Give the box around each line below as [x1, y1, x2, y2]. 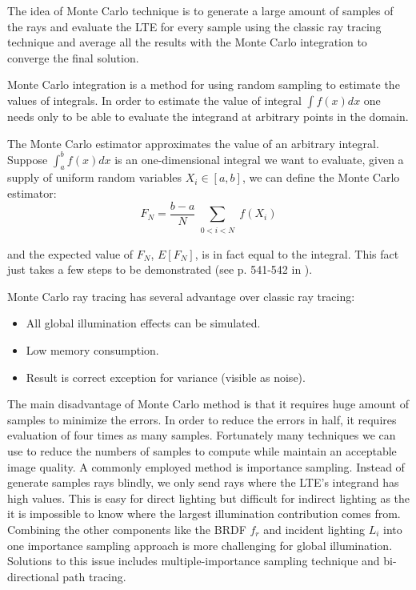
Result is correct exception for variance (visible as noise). [26, 368, 306, 385]
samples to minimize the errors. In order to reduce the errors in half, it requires [7, 411, 397, 427]
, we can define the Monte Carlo [242, 169, 400, 186]
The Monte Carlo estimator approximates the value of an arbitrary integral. [7, 134, 379, 151]
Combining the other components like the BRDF [7, 520, 246, 537]
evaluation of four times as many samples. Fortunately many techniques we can [7, 427, 396, 444]
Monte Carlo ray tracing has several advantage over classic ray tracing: [7, 287, 355, 304]
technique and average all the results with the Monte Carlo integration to [7, 34, 367, 50]
